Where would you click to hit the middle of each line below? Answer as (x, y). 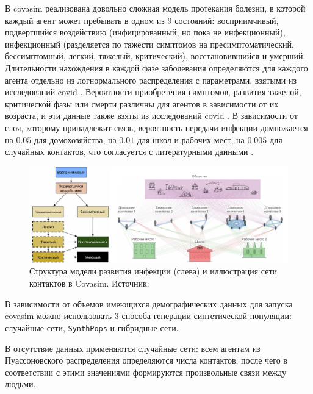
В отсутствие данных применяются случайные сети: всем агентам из (133, 348)
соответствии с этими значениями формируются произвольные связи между (146, 372)
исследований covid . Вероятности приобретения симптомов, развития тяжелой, (153, 92)
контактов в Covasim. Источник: (89, 283)
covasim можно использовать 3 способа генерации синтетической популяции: (148, 316)
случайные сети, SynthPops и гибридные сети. (92, 327)
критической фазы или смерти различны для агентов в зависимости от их (142, 103)
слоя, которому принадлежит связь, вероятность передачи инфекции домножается (156, 127)
